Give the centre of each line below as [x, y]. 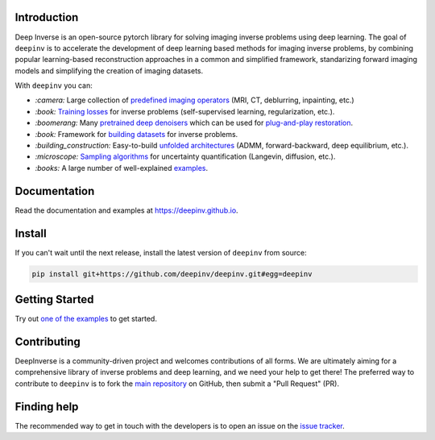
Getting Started [54, 299]
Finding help [47, 407]
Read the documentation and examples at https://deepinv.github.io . [126, 210]
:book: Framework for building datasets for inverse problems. [137, 134]
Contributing [48, 341]
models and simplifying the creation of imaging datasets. [109, 71]
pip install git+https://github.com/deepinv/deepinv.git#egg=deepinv [172, 274]
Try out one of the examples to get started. [86, 319]
